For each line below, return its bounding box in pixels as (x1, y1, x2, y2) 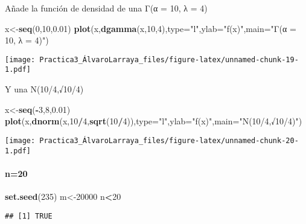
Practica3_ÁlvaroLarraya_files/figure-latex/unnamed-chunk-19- (39, 55, 299, 64)
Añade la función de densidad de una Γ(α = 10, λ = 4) (5, 2, 208, 14)
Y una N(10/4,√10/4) (5, 83, 84, 95)
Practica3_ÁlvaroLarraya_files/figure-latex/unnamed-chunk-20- (39, 136, 299, 145)
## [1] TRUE (5, 211, 53, 220)
